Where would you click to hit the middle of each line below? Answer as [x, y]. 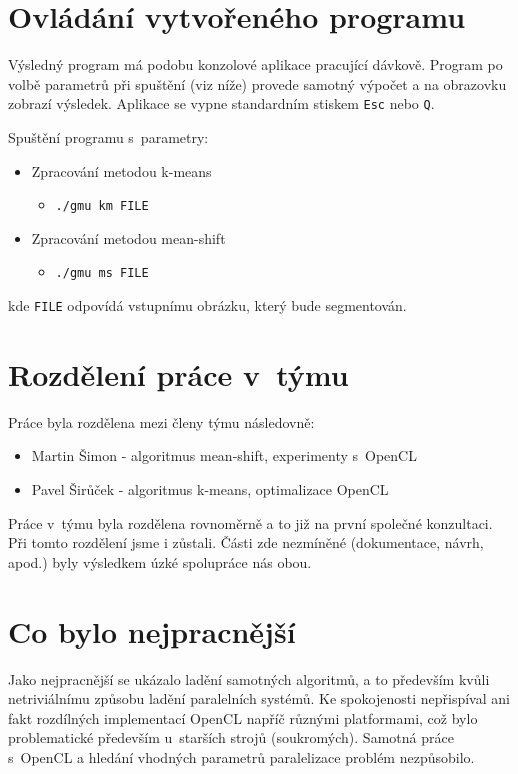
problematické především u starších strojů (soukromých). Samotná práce [231, 737]
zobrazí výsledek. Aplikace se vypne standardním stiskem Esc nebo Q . [221, 103]
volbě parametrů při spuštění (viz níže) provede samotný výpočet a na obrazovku [257, 83]
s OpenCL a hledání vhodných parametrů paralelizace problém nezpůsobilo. [241, 756]
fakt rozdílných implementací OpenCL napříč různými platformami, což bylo [243, 717]
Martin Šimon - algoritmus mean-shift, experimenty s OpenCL [224, 455]
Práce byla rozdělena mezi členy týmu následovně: [161, 421]
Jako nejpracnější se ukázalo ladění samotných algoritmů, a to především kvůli [249, 678]
